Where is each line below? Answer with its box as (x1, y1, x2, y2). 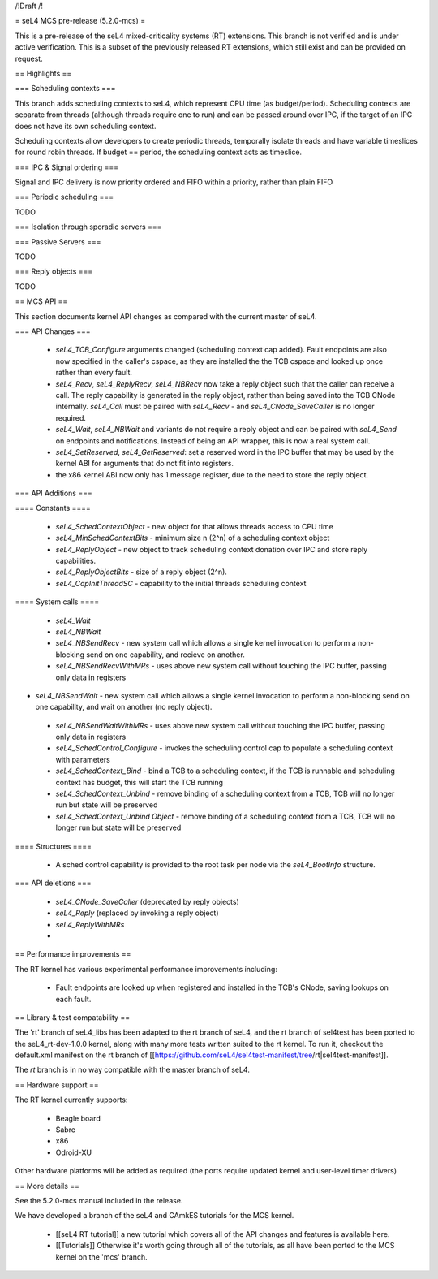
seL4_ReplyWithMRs (55, 919, 125, 929)
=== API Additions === (15, 488, 92, 499)
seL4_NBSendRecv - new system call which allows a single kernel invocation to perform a (55, 638, 356, 648)
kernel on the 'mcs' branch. (55, 1251, 148, 1262)
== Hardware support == (15, 1080, 99, 1090)
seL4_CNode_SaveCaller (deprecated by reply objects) (55, 897, 239, 906)
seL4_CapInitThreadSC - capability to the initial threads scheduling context (55, 578, 307, 588)
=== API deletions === (15, 878, 92, 888)
